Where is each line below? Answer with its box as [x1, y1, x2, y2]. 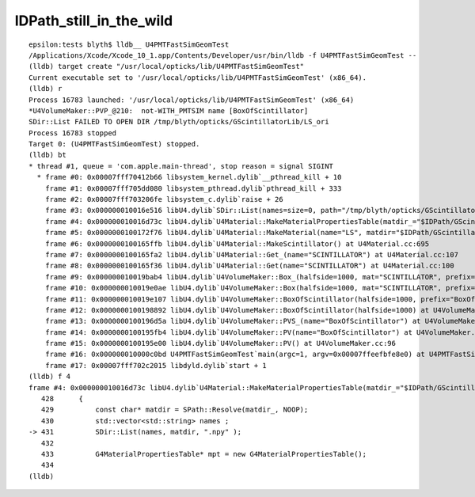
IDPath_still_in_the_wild [14, 12, 173, 29]
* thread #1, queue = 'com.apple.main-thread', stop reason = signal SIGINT [28, 161, 334, 170]
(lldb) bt [28, 150, 66, 160]
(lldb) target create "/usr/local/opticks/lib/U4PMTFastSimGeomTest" [28, 62, 305, 71]
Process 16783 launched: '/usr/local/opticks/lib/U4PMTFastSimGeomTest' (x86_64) [28, 95, 355, 104]
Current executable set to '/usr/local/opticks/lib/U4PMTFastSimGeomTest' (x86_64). [28, 73, 367, 82]
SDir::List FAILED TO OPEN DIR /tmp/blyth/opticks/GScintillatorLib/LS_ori [28, 117, 329, 127]
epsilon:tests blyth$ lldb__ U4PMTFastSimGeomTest [28, 40, 230, 49]
